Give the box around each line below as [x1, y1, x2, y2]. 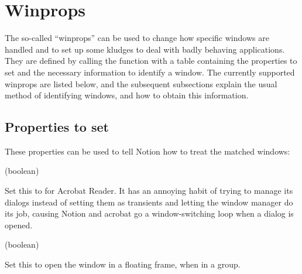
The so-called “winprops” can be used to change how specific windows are [5, 32, 269, 44]
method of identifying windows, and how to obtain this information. [5, 89, 249, 101]
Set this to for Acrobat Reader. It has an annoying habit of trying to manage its [5, 184, 293, 197]
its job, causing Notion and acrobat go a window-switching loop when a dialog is [5, 207, 294, 220]
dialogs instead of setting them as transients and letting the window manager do [5, 196, 293, 208]
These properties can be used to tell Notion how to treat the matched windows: [5, 145, 290, 157]
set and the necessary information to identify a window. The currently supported [5, 66, 295, 78]
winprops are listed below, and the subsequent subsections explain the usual [5, 77, 277, 90]
